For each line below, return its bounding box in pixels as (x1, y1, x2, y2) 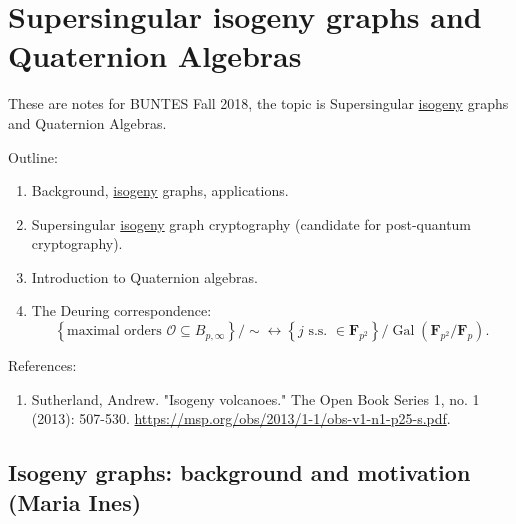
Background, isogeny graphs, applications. (31, 180, 289, 201)
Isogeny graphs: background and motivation (8, 457, 471, 488)
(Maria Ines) (8, 486, 142, 517)
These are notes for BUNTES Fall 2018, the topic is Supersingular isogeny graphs (8, 93, 509, 114)
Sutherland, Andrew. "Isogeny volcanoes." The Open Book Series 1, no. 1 (31, 388, 480, 409)
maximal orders (67, 324, 162, 339)
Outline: (8, 146, 58, 167)
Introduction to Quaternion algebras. (31, 266, 258, 287)
